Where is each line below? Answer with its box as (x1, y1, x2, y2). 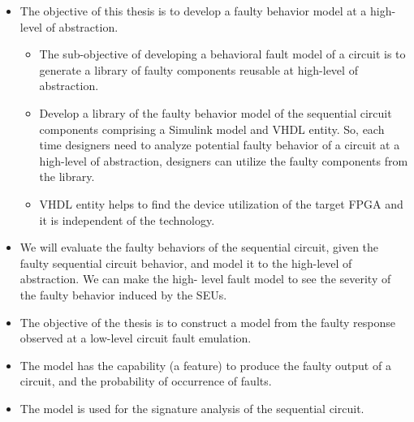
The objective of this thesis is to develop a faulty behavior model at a (19, 2, 367, 19)
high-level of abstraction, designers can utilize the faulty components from (39, 152, 408, 169)
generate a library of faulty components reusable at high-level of (39, 61, 358, 78)
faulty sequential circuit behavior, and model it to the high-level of (19, 254, 352, 271)
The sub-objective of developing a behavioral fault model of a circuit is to (39, 45, 406, 62)
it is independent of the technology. (39, 211, 215, 228)
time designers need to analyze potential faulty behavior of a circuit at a (39, 136, 400, 153)
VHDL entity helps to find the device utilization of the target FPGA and (39, 195, 403, 212)
